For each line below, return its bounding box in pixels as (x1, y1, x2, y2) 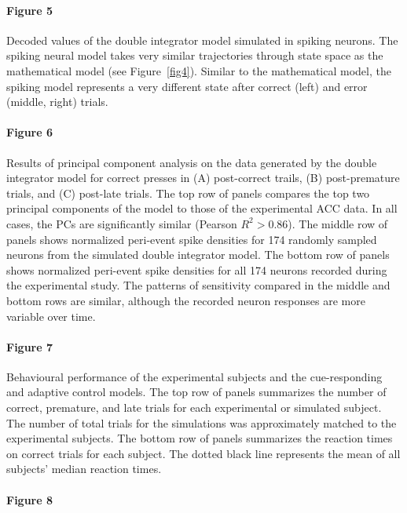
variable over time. (6, 307, 96, 324)
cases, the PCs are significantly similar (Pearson (6, 215, 237, 231)
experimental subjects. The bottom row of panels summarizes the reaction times (6, 430, 393, 446)
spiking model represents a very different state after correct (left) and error (6, 78, 368, 94)
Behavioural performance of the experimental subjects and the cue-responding (6, 368, 383, 384)
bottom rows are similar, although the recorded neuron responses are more (6, 292, 365, 308)
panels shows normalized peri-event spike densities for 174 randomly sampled (6, 231, 377, 247)
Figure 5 (6, 2, 53, 18)
